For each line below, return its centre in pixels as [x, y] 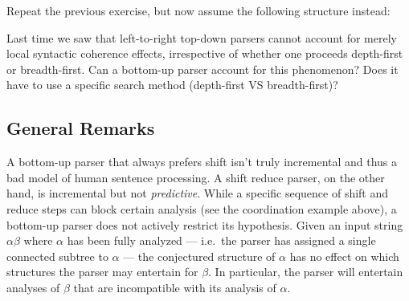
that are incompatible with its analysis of [175, 287]
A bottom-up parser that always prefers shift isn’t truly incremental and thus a [202, 162]
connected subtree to [57, 256]
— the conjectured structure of [199, 256]
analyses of [33, 287]
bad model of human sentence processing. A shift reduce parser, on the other [196, 177]
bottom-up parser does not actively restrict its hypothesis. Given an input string [205, 224]
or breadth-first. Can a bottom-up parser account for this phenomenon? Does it [202, 69]
